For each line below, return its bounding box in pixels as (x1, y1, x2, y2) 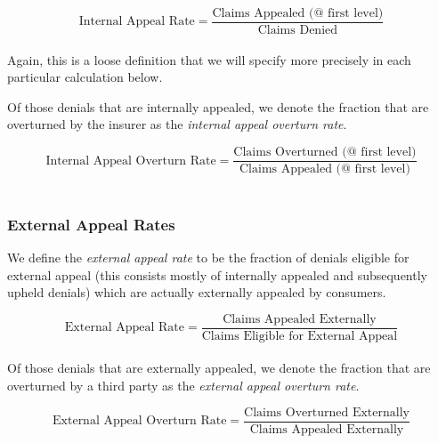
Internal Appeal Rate (78, 15, 195, 28)
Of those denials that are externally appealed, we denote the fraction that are (7, 358, 431, 377)
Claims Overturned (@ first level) (233, 146, 417, 159)
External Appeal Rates (7, 213, 175, 235)
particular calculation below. (7, 68, 163, 86)
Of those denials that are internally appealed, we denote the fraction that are (7, 97, 429, 116)
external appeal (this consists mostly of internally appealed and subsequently (7, 265, 427, 284)
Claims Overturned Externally (244, 406, 410, 419)
